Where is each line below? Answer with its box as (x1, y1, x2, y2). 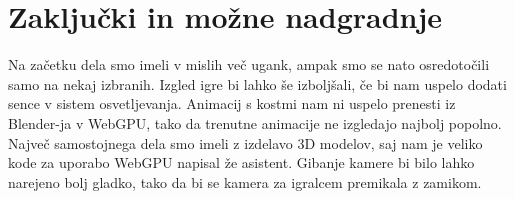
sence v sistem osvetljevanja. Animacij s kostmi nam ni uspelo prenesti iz (8, 93, 456, 114)
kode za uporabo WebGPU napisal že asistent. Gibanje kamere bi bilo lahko (8, 152, 475, 173)
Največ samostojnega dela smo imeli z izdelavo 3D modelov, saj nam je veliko (8, 132, 483, 153)
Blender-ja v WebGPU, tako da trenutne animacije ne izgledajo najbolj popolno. (8, 112, 502, 133)
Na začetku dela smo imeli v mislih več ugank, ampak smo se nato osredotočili (8, 54, 490, 75)
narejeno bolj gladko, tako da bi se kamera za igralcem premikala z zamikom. (8, 171, 482, 192)
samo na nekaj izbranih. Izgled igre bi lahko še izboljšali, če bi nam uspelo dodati (8, 73, 507, 94)
